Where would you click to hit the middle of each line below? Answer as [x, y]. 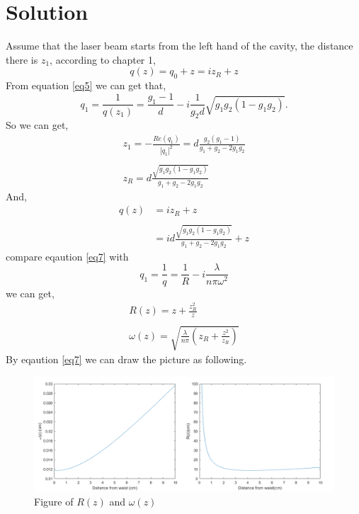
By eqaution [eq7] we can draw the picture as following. [126, 359]
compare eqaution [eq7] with [67, 256]
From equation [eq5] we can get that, [86, 85]
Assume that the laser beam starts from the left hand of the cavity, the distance [179, 46]
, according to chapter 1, [103, 59]
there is [22, 59]
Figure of [54, 501]
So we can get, [37, 125]
